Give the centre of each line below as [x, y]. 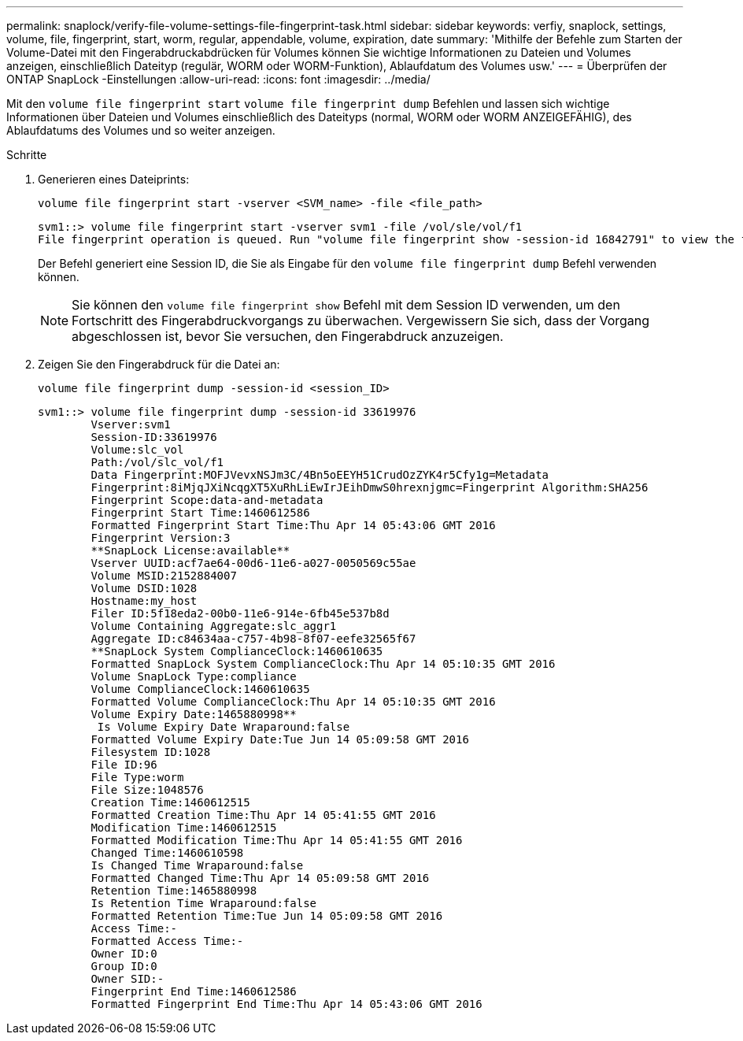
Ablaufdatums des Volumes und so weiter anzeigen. [141, 130]
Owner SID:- [128, 979]
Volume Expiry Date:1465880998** [194, 714]
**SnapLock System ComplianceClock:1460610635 [237, 651]
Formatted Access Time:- [167, 941]
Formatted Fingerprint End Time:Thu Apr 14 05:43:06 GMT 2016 [286, 1004]
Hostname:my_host [144, 601]
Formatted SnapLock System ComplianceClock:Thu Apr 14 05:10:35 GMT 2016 [323, 664]
